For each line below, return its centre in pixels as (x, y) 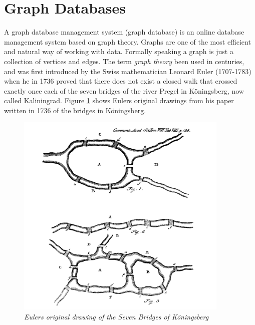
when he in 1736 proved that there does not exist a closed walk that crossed (121, 81)
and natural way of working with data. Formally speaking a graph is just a (119, 51)
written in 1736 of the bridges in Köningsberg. (75, 110)
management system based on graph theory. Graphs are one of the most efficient (127, 41)
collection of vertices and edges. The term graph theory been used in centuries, (124, 61)
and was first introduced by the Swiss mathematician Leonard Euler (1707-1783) (128, 71)
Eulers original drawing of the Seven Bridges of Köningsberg (116, 316)
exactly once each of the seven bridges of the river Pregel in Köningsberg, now (124, 90)
